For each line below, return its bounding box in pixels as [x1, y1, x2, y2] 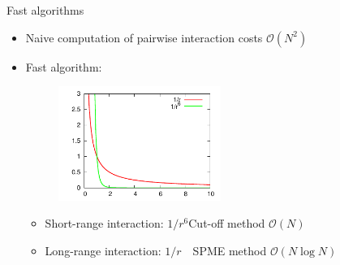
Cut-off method [188, 215, 265, 232]
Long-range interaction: [45, 241, 161, 258]
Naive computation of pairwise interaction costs [25, 28, 263, 46]
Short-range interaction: [45, 215, 164, 232]
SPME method [192, 241, 267, 258]
